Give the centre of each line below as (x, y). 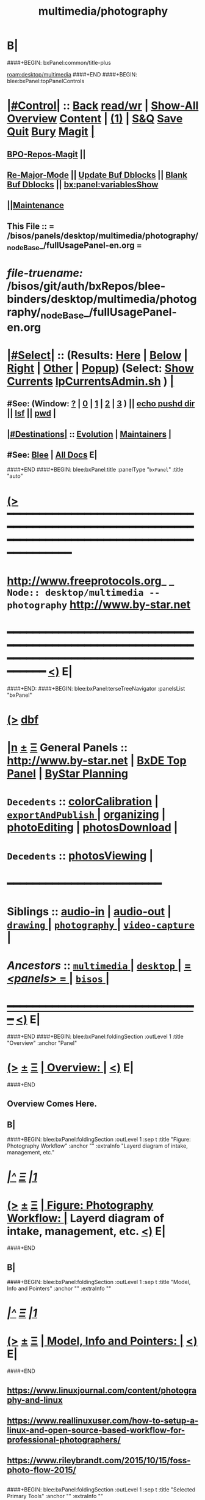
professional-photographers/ (64, 1440)
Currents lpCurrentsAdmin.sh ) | (91, 381)
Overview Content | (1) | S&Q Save (95, 119)
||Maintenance (36, 205)
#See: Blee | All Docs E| (52, 455)
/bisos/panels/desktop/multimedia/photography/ (103, 236)
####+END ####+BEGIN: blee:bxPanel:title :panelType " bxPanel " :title (95, 470)
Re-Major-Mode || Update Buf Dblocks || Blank (97, 175)
